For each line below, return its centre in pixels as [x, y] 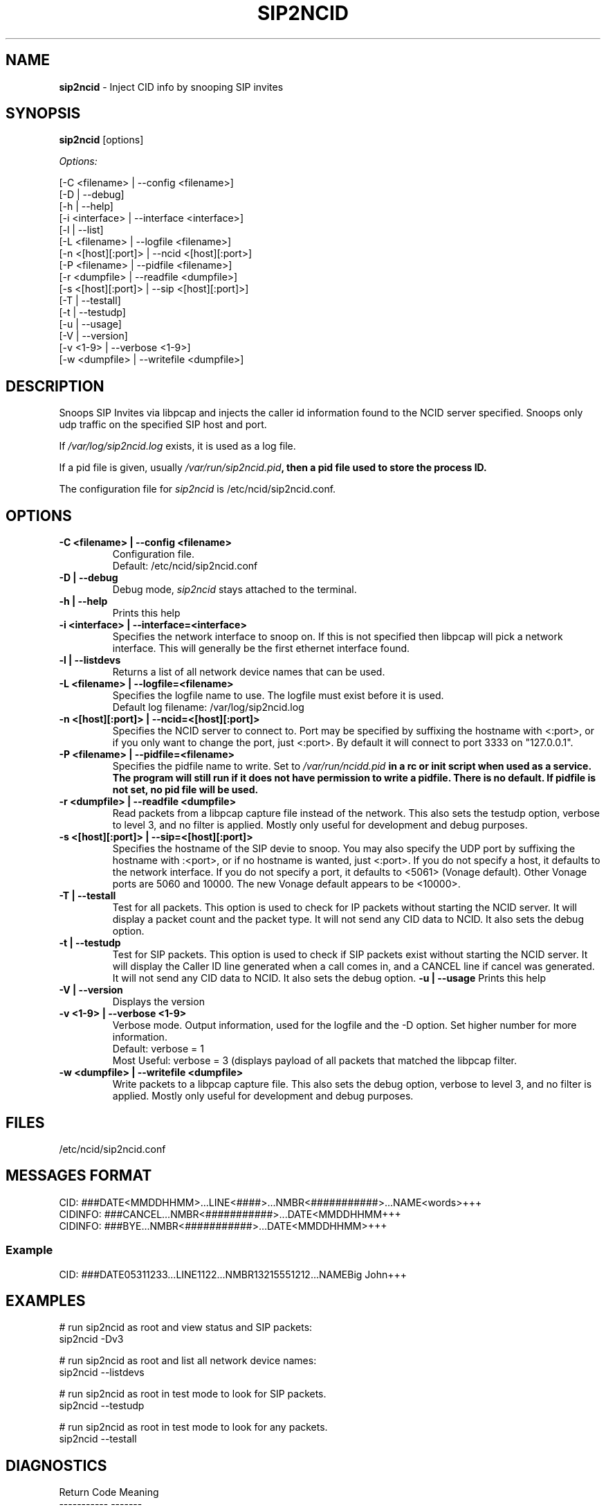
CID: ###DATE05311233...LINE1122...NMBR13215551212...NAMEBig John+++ [233, 1274]
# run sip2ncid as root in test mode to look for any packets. [193, 1427]
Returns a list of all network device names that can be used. [249, 672]
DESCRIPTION [55, 386]
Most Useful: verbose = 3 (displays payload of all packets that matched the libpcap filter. [315, 1061]
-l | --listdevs [90, 660]
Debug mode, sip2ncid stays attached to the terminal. [235, 590]
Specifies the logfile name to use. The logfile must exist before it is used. [278, 696]
